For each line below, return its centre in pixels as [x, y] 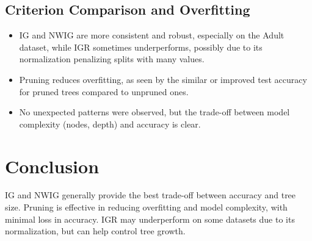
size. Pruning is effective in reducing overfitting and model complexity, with [146, 207]
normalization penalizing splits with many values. [112, 59]
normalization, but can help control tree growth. [95, 231]
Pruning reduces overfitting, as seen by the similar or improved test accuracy [163, 79]
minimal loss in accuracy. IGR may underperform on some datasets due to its [150, 219]
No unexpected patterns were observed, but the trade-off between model [154, 112]
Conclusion [52, 166]
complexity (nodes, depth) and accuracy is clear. [110, 124]
